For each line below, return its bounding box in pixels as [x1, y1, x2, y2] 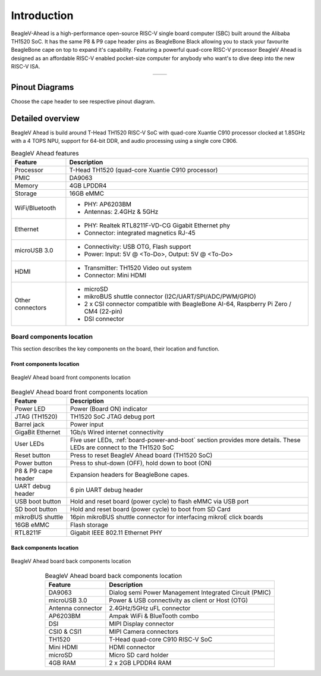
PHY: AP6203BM [84, 200, 132, 208]
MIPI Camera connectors [109, 627, 179, 636]
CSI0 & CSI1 [48, 627, 82, 636]
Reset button [14, 451, 51, 459]
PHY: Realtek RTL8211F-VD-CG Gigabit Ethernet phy [84, 221, 230, 230]
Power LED [14, 405, 46, 413]
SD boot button [14, 505, 58, 513]
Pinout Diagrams [11, 82, 74, 92]
